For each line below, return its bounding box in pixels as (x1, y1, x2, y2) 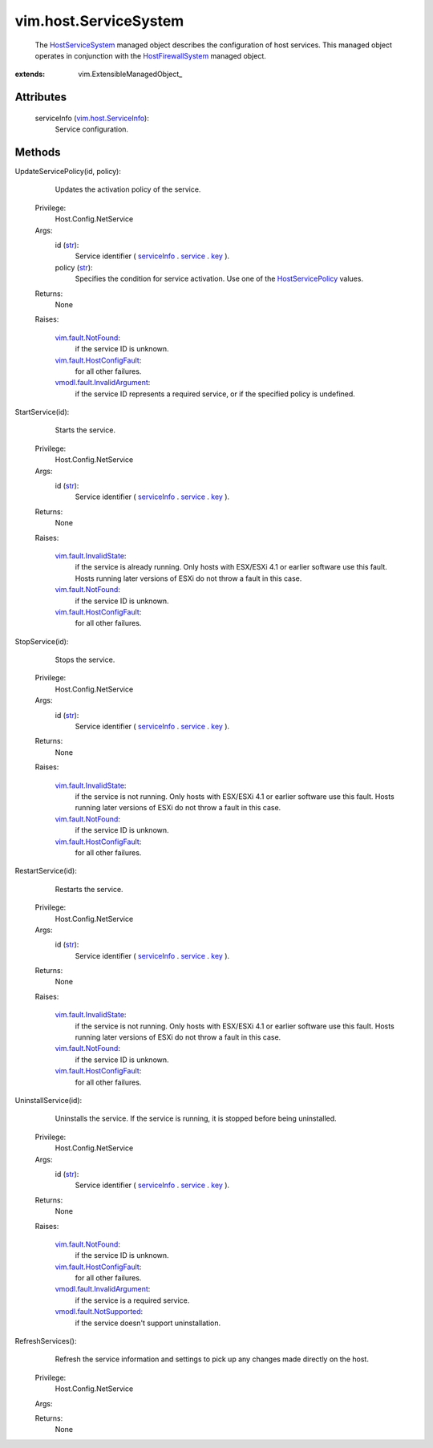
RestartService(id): (14, 866, 78, 876)
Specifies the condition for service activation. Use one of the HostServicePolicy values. (75, 274, 364, 284)
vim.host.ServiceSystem (14, 12, 184, 30)
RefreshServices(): (14, 1336, 77, 1346)
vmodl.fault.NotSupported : (55, 1307, 144, 1316)
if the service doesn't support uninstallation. (75, 1318, 221, 1328)
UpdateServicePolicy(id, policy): (14, 167, 122, 176)
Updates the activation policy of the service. (55, 185, 201, 194)
